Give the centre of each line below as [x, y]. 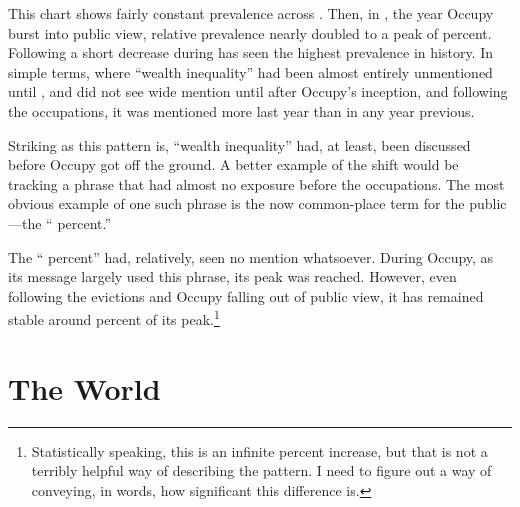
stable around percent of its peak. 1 [114, 317]
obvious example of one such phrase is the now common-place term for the [236, 203]
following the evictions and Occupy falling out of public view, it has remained [246, 295]
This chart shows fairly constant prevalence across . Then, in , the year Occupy [251, 13]
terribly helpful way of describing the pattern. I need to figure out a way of [261, 470]
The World [84, 387]
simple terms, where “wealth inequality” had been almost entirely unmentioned [250, 71]
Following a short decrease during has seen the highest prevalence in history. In [251, 52]
